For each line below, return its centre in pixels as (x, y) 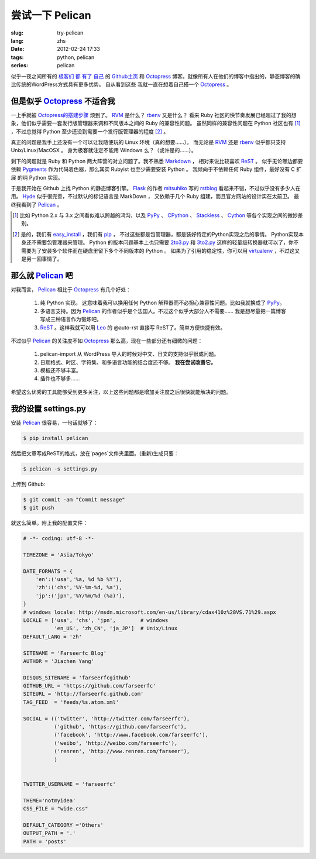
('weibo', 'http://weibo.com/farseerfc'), (116, 743)
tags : (17, 57)
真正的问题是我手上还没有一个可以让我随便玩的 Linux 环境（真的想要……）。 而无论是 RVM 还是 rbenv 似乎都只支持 (148, 142)
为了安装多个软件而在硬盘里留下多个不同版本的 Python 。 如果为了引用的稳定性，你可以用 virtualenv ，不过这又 (166, 250)
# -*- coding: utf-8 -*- (59, 539)
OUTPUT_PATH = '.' (49, 833)
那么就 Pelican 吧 (42, 275)
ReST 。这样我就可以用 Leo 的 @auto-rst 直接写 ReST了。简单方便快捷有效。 (133, 327)
